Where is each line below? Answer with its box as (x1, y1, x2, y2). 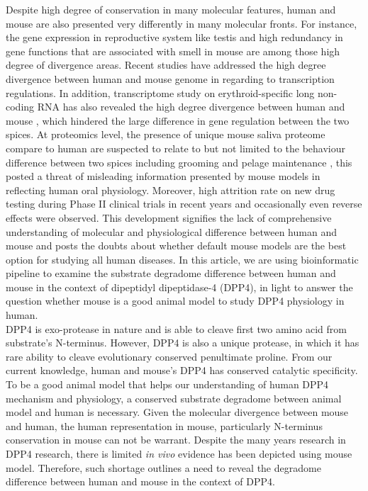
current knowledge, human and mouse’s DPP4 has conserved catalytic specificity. (6, 363, 358, 378)
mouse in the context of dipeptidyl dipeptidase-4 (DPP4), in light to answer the (6, 279, 353, 294)
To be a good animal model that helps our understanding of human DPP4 (6, 377, 329, 392)
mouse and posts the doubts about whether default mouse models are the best (6, 238, 347, 253)
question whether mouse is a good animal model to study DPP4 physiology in (6, 293, 345, 308)
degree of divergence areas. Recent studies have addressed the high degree (6, 57, 326, 72)
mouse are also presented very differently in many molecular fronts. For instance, (6, 16, 357, 30)
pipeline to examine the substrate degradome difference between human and (6, 266, 336, 281)
